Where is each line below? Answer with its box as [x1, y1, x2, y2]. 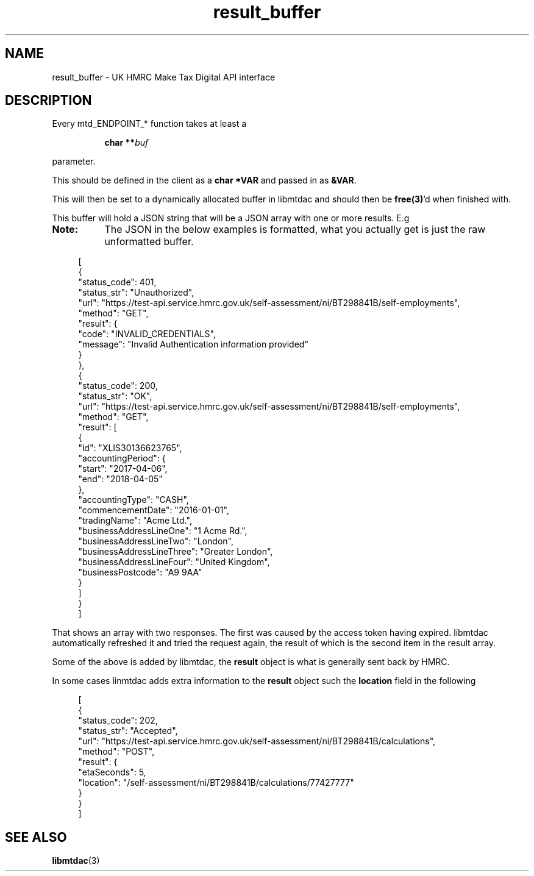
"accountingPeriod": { [78, 453, 166, 464]
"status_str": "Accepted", [78, 725, 178, 736]
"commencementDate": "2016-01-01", [78, 505, 229, 516]
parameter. [52, 156, 96, 167]
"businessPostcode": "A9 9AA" [78, 567, 202, 578]
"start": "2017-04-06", [78, 463, 168, 474]
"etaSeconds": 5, [78, 767, 146, 778]
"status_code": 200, [78, 380, 158, 391]
